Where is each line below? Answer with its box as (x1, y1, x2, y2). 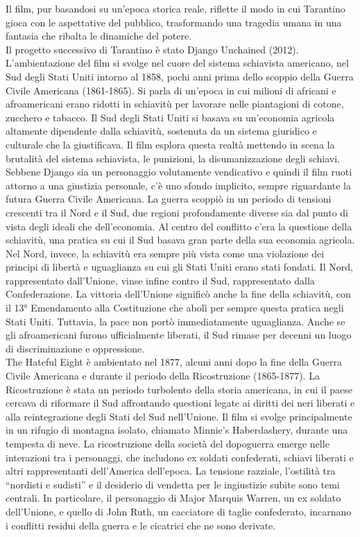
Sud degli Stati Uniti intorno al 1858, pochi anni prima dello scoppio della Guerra (6, 69, 354, 83)
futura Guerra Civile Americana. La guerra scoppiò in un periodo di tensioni (6, 191, 332, 206)
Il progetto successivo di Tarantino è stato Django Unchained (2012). (6, 42, 299, 56)
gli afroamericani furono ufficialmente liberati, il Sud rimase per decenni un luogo (6, 327, 352, 342)
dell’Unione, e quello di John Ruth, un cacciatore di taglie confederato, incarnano (6, 504, 352, 518)
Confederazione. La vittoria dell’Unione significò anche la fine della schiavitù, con (6, 287, 351, 301)
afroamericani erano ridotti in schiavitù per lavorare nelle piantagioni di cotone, (6, 96, 344, 111)
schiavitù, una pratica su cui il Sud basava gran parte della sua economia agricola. (6, 232, 355, 247)
